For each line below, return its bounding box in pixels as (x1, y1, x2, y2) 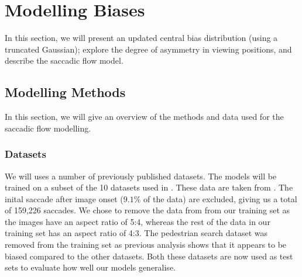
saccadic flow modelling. (5, 122, 91, 134)
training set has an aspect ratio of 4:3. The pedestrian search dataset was (5, 227, 268, 239)
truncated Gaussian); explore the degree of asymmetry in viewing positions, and (5, 43, 292, 55)
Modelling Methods (5, 83, 126, 101)
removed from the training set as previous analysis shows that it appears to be (5, 238, 287, 251)
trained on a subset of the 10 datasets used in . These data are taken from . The (5, 181, 293, 193)
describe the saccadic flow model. (5, 54, 123, 67)
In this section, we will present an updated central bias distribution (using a (5, 32, 278, 44)
